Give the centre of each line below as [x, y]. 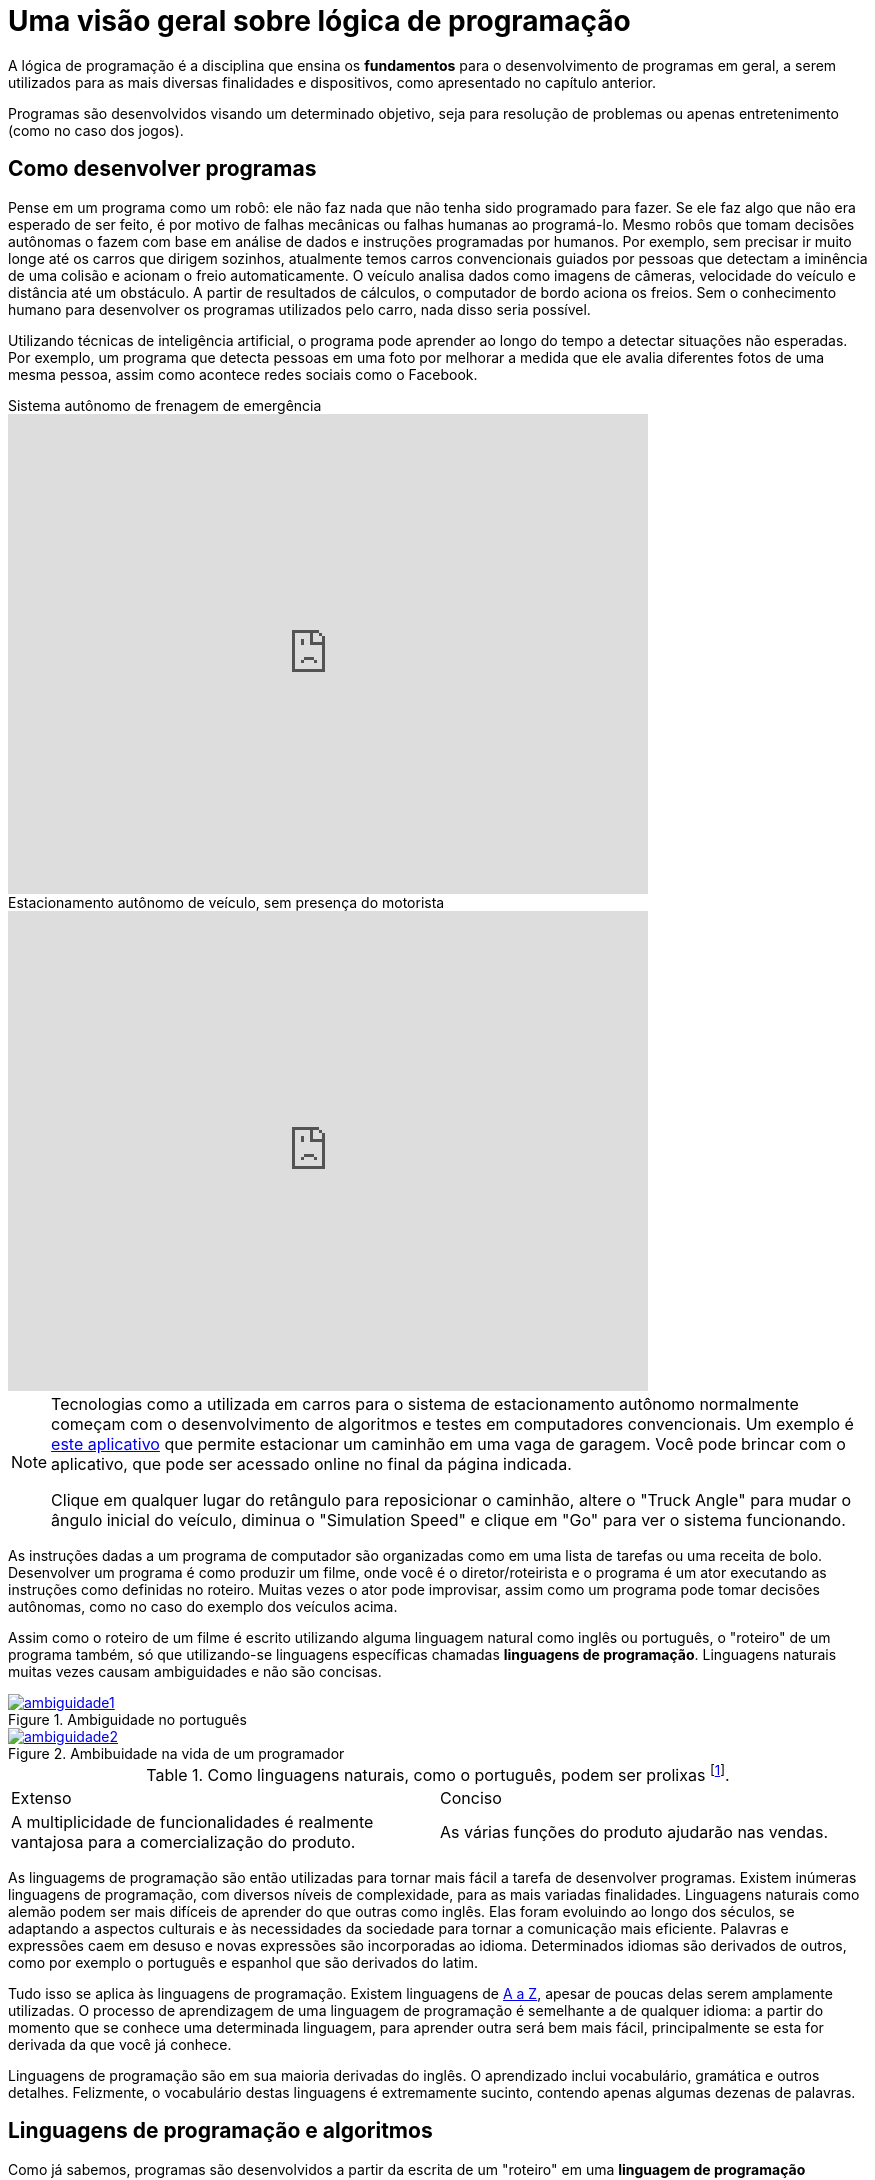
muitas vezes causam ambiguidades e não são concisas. [195, 1671]
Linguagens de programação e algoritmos [220, 2131]
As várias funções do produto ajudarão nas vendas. [634, 1831]
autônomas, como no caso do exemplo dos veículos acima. [203, 1606]
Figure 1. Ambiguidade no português [127, 1719]
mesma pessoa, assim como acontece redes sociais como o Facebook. [243, 374]
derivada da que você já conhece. [120, 2044]
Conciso [471, 1797]
